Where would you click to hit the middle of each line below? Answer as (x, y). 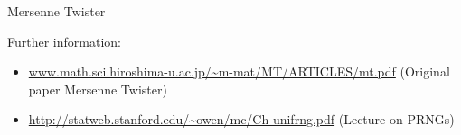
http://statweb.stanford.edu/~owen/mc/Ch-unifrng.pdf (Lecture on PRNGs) (241, 119)
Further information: (64, 41)
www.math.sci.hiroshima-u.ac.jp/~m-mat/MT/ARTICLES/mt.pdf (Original (239, 72)
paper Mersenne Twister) (98, 89)
